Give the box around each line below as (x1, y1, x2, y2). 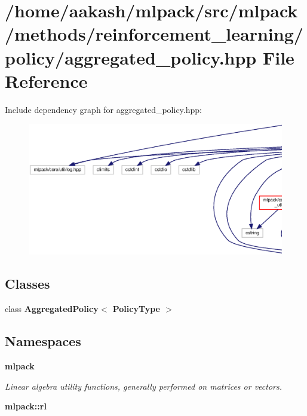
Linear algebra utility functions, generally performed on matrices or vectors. (5, 380, 283, 392)
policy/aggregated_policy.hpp (5, 45, 257, 69)
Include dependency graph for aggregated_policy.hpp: (5, 103, 202, 115)
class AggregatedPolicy (5, 302, 99, 315)
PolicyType (112, 302, 160, 315)
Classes (5, 274, 50, 293)
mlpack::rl (5, 400, 47, 412)
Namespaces (5, 332, 81, 350)
